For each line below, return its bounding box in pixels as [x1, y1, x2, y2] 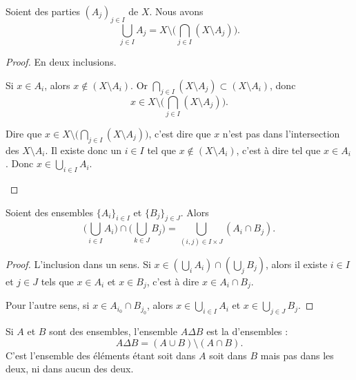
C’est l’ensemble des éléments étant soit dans [6, 348, 196, 362]
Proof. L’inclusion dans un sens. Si [6, 256, 151, 271]
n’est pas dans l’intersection [222, 126, 340, 140]
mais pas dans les [260, 348, 334, 362]
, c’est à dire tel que [236, 142, 321, 157]
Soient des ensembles [6, 205, 93, 219]
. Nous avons [149, 4, 204, 18]
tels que [41, 274, 74, 288]
